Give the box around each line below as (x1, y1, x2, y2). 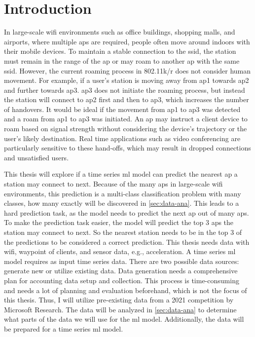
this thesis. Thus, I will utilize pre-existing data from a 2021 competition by (4, 295, 234, 305)
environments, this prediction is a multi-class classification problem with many (4, 188, 241, 198)
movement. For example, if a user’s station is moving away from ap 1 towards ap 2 (4, 75, 249, 85)
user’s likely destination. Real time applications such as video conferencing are (4, 133, 241, 143)
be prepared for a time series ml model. (4, 323, 123, 334)
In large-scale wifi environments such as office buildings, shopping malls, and (4, 27, 235, 37)
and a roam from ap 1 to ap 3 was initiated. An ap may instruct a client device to (4, 113, 248, 124)
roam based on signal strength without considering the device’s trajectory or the (4, 123, 247, 134)
